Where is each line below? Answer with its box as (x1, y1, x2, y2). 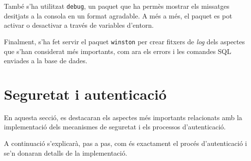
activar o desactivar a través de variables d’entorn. (4, 20, 154, 30)
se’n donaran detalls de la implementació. (4, 147, 127, 158)
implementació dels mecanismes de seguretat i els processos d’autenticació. (4, 122, 226, 132)
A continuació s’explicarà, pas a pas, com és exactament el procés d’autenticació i (4, 138, 247, 148)
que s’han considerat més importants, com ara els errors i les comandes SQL (4, 46, 232, 56)
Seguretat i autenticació (4, 84, 167, 104)
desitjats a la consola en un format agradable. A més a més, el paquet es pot (4, 10, 233, 20)
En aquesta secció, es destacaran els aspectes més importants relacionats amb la (4, 112, 242, 122)
